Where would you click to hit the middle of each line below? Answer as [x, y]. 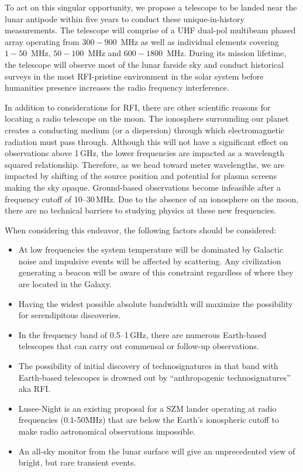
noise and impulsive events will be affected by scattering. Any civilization [150, 261]
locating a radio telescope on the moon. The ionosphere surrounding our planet [147, 118]
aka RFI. [35, 389]
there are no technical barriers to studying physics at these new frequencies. [141, 210]
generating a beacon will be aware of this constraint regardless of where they [156, 272]
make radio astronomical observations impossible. [107, 431]
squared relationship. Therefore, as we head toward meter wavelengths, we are [145, 164]
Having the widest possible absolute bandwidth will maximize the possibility [156, 303]
